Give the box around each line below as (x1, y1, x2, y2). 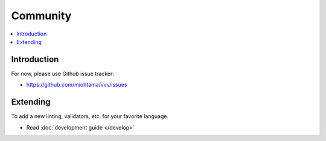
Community (11, 9, 72, 22)
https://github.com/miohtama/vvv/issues (26, 81, 127, 89)
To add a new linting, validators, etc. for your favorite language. (11, 113, 169, 120)
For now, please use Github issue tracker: (11, 70, 115, 77)
